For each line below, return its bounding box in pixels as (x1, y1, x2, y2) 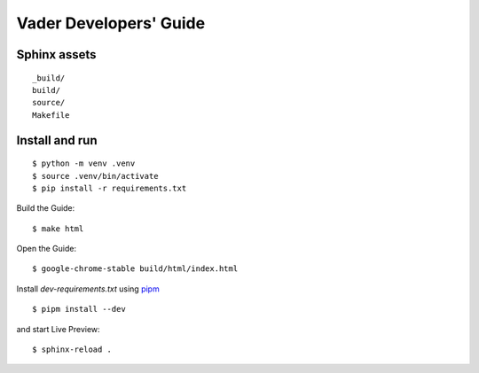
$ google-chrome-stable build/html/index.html (32, 264, 239, 274)
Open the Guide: (16, 244, 77, 254)
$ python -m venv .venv (32, 159, 136, 168)
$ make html (32, 223, 84, 234)
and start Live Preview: (16, 323, 101, 334)
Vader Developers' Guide (16, 13, 206, 33)
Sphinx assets (16, 47, 97, 62)
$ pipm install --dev (32, 304, 126, 315)
